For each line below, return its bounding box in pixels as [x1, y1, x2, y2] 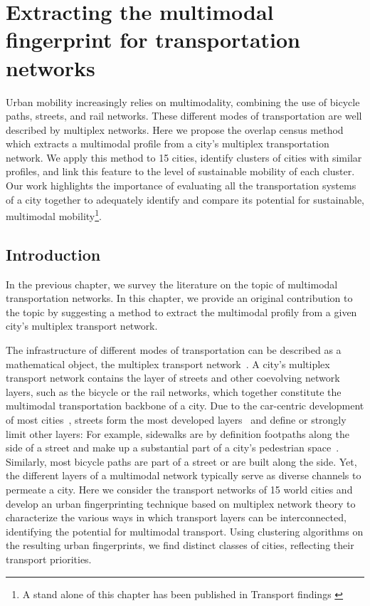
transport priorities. [6, 551, 92, 566]
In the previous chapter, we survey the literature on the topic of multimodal [6, 276, 338, 291]
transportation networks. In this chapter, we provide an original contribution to [6, 291, 353, 305]
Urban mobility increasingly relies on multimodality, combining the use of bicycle [6, 94, 360, 109]
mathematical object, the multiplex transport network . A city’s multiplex [6, 356, 330, 371]
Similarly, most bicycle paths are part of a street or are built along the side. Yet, [6, 454, 357, 469]
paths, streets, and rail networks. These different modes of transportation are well [6, 108, 362, 123]
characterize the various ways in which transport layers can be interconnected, [6, 510, 347, 525]
